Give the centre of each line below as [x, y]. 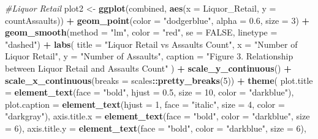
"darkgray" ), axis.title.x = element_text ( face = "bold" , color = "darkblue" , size [157, 116]
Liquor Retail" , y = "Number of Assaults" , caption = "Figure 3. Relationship [149, 56]
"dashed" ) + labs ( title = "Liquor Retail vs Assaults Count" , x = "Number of [151, 44]
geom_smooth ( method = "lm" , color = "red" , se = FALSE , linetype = [141, 32]
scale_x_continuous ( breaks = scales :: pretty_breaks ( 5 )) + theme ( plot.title [159, 80]
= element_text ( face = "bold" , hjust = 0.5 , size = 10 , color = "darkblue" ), [150, 92]
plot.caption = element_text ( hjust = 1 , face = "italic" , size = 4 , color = [145, 104]
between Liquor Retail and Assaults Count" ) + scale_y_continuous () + [148, 68]
